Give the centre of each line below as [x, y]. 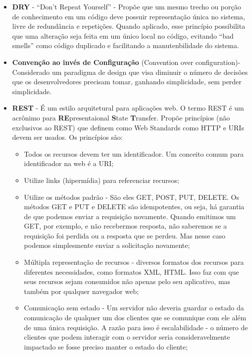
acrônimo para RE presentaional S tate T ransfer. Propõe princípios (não [121, 117]
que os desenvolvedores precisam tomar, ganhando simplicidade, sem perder [127, 82]
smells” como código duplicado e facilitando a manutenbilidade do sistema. [126, 45]
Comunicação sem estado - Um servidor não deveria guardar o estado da [134, 308]
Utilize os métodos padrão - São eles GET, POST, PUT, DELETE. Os [132, 197]
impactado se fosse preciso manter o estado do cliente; [106, 346]
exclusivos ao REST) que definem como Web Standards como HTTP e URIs [128, 127]
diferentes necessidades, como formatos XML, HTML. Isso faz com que [131, 271]
